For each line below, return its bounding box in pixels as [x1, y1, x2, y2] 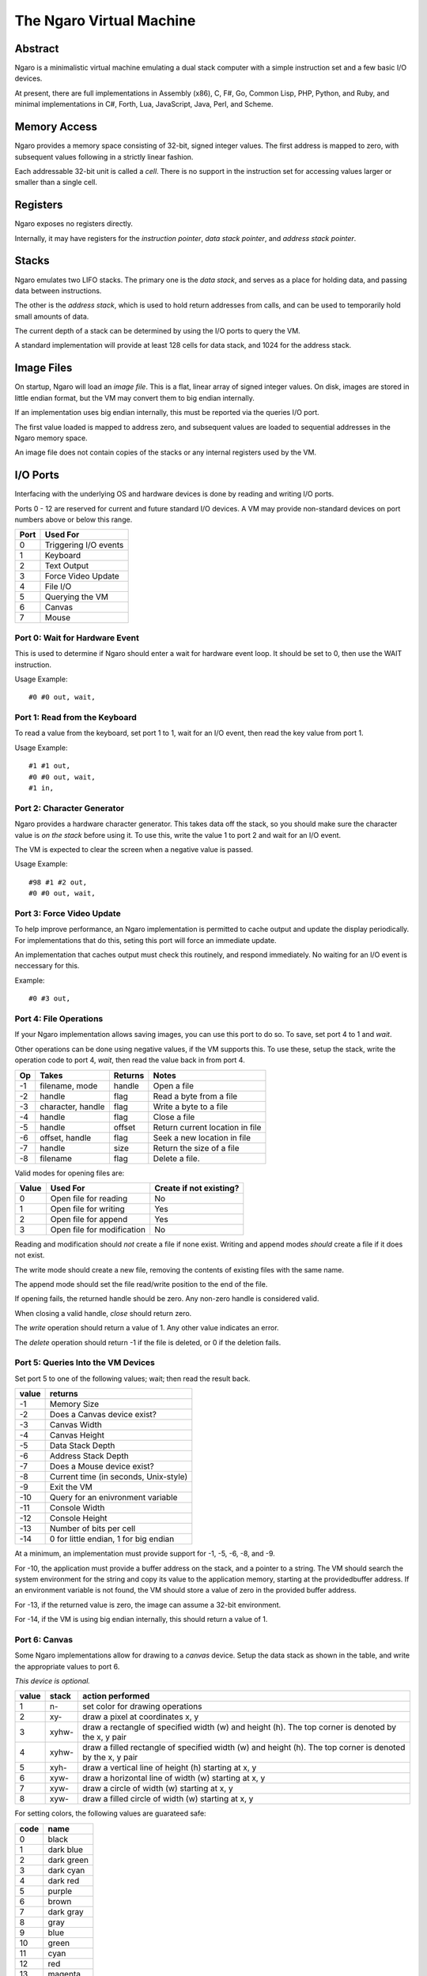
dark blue [47, 1844, 83, 1855]
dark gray [47, 1906, 84, 1917]
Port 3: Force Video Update [14, 907, 122, 918]
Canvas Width [49, 1420, 102, 1431]
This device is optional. [14, 1676, 91, 1686]
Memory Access [14, 120, 98, 134]
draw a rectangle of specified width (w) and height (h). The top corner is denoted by [81, 1721, 397, 1733]
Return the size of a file [153, 1142, 240, 1153]
